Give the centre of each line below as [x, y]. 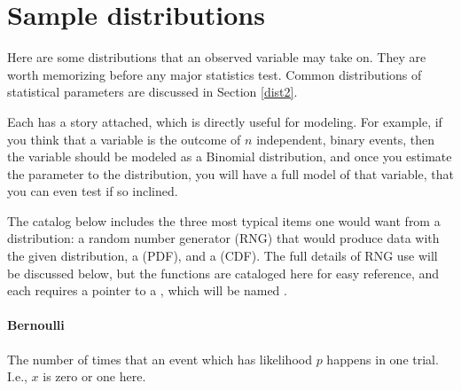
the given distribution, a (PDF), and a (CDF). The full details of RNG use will [223, 256]
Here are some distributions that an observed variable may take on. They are [217, 57]
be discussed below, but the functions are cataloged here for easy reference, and [223, 273]
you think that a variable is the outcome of [124, 139]
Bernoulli [36, 325]
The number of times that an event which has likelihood [160, 359]
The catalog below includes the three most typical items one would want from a [224, 220]
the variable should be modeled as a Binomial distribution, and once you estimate [230, 156]
